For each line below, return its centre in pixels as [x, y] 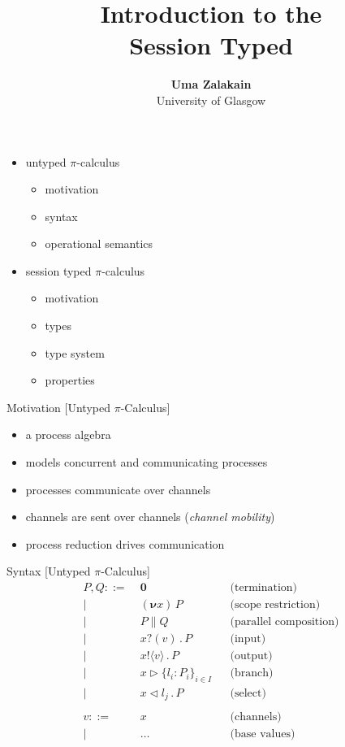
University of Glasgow [211, 100]
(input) [248, 639]
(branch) [252, 673]
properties [70, 380]
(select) [248, 693]
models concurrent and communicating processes [147, 462]
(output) [251, 656]
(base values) [263, 734]
